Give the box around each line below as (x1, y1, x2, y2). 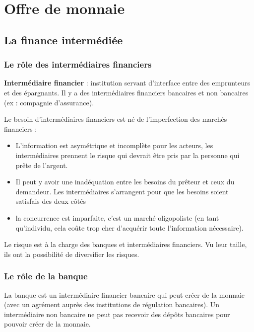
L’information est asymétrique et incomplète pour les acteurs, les (15, 140, 213, 151)
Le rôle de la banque (4, 270, 88, 282)
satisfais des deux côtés (15, 196, 86, 206)
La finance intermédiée (4, 32, 123, 47)
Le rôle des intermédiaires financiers (4, 58, 152, 71)
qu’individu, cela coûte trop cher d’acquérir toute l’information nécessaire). (15, 222, 244, 233)
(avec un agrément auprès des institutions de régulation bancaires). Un (4, 299, 220, 310)
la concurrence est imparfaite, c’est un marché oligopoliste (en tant (15, 212, 219, 223)
